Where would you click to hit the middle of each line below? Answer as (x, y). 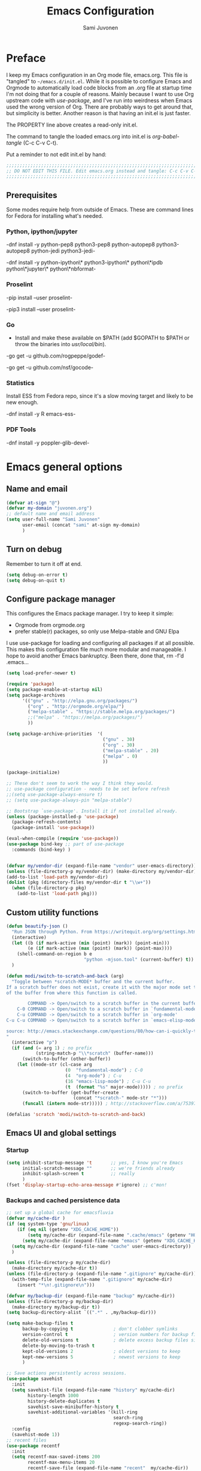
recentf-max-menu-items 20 (61, 1463)
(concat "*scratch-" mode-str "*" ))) (120, 1098)
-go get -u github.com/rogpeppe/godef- (56, 356)
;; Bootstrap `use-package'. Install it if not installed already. (92, 811)
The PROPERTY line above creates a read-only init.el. (72, 125)
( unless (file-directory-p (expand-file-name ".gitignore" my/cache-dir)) (101, 1274)
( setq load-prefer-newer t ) (41, 673)
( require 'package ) (31, 684)
